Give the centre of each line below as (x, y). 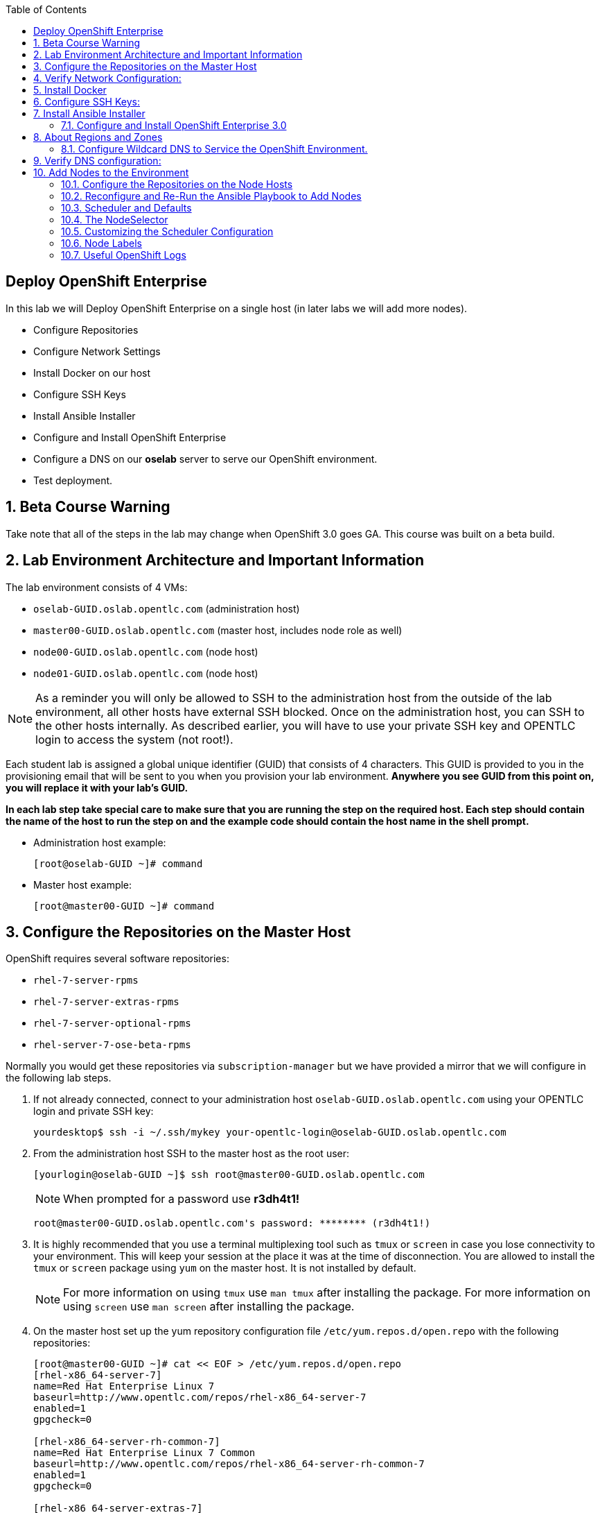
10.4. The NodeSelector (115, 220)
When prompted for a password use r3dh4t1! (182, 1199)
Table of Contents (46, 9)
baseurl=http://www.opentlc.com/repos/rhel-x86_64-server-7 (200, 1397)
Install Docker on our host (92, 373)
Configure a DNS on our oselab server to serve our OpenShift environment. (205, 459)
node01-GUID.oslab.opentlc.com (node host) (146, 673)
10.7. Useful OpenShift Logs (124, 255)
